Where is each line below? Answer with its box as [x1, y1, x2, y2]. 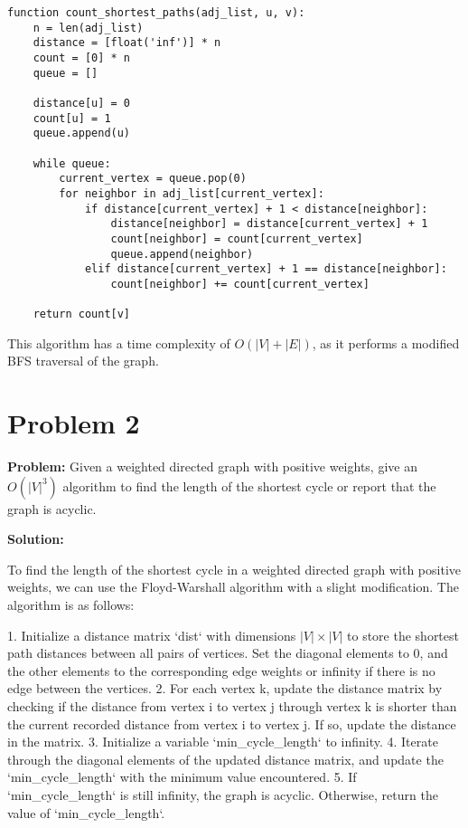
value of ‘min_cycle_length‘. [7, 803, 165, 822]
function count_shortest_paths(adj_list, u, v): [7, 6, 305, 19]
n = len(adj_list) [33, 21, 144, 34]
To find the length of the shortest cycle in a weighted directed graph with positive [7, 559, 462, 578]
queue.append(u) [33, 127, 131, 140]
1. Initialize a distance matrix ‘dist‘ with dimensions [7, 625, 296, 644]
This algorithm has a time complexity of [7, 333, 230, 352]
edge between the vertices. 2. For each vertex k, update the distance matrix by [7, 679, 443, 698]
